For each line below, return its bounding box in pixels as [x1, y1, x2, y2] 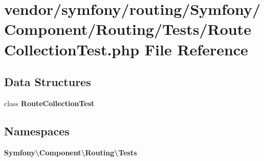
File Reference [144, 38, 248, 59]
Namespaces [4, 123, 70, 138]
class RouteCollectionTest [4, 97, 95, 108]
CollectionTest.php [4, 38, 140, 59]
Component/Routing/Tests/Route [4, 18, 251, 39]
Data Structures [4, 74, 91, 90]
